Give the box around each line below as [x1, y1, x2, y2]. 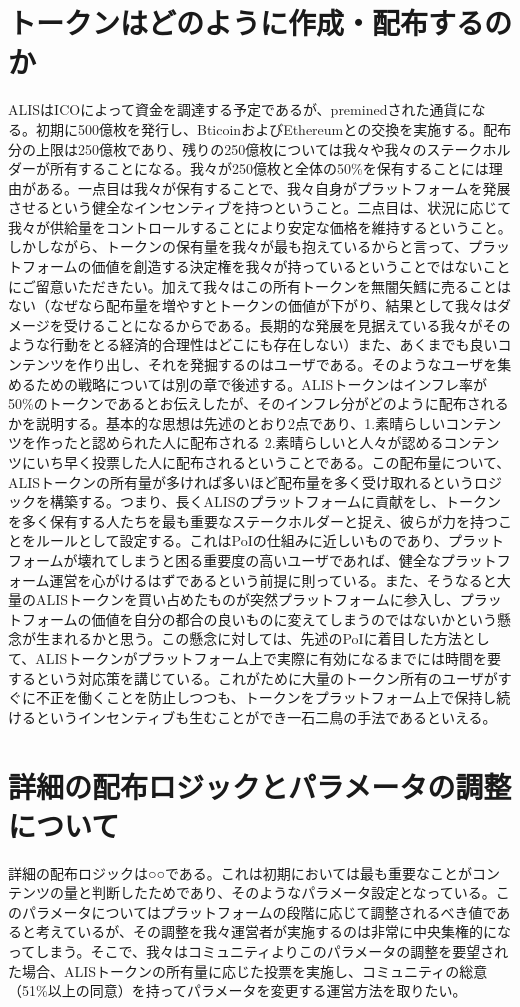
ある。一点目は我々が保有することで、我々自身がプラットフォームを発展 [35, 177, 511, 198]
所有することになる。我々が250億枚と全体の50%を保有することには [49, 158, 489, 179]
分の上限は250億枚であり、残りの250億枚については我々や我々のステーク [8, 138, 483, 159]
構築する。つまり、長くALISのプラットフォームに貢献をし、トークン [49, 491, 502, 512]
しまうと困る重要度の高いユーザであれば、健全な [119, 549, 441, 570]
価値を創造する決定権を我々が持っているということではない [91, 256, 483, 277]
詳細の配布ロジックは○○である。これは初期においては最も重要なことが [8, 862, 473, 883]
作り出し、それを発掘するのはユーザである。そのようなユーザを [77, 354, 498, 375]
